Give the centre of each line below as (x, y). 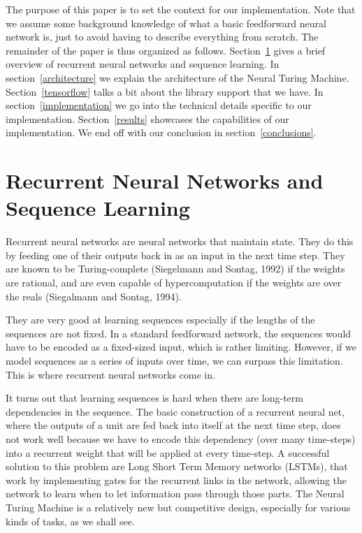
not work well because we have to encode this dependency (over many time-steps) (181, 438)
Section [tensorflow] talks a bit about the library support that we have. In (165, 91)
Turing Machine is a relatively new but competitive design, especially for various (178, 507)
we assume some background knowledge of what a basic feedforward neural (166, 23)
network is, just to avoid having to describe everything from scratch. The (162, 37)
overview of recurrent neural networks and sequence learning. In (143, 64)
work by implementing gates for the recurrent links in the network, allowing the (176, 480)
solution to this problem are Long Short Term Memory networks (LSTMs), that (177, 466)
